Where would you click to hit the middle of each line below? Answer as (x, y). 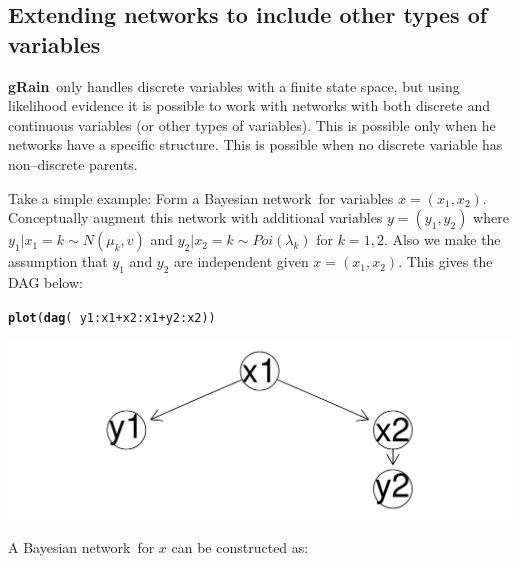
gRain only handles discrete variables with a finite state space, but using (234, 85)
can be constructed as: (240, 547)
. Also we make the (442, 239)
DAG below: (45, 281)
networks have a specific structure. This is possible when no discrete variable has (255, 144)
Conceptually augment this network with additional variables (195, 217)
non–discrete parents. (73, 163)
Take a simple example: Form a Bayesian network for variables (201, 197)
